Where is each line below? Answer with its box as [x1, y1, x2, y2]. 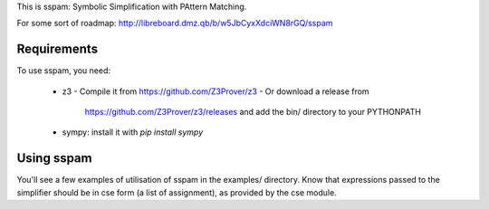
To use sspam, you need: [16, 65, 111, 76]
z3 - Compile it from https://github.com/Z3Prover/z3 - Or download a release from [62, 86, 370, 97]
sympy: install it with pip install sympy [62, 127, 204, 138]
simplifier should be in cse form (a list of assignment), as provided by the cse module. [16, 186, 337, 198]
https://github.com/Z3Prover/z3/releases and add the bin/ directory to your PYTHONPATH [84, 107, 421, 118]
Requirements [16, 42, 99, 57]
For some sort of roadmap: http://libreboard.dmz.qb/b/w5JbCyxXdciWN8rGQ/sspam [16, 18, 333, 29]
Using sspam [16, 150, 92, 166]
